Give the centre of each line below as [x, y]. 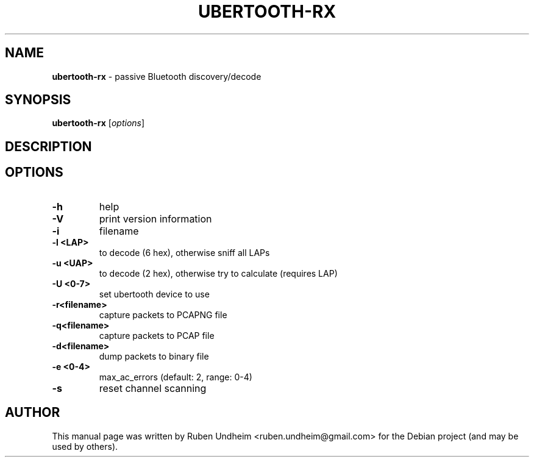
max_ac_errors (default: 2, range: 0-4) [176, 377]
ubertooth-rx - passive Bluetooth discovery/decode [157, 76]
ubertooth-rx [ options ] [98, 123]
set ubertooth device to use [154, 294]
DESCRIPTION [48, 146]
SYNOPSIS [38, 100]
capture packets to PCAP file [157, 335]
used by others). [85, 446]
